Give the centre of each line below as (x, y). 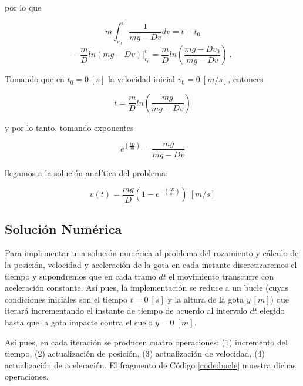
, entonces (246, 79)
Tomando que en (35, 79)
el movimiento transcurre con (221, 276)
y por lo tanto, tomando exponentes (69, 127)
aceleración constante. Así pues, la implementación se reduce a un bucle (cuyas (147, 288)
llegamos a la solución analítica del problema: (86, 172)
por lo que (23, 7)
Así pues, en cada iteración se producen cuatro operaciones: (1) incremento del (146, 342)
